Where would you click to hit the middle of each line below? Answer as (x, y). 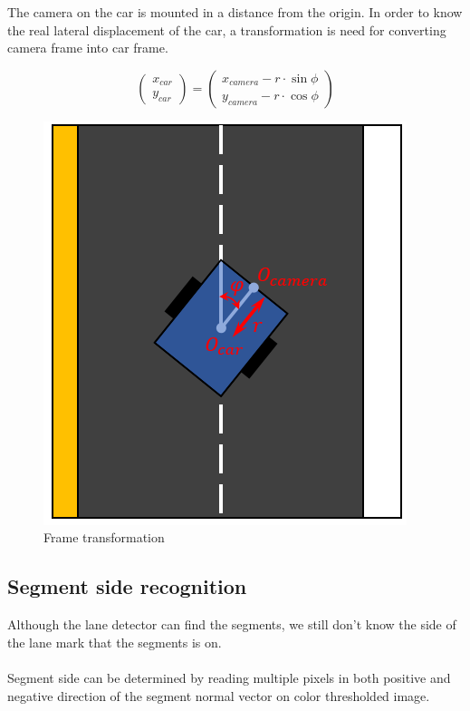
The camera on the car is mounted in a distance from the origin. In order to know (235, 12)
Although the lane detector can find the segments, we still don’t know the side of (232, 624)
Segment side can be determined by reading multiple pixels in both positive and (229, 677)
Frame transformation (104, 537)
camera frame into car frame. (88, 48)
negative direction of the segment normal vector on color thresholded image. (219, 695)
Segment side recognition (127, 586)
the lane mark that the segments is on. (115, 642)
